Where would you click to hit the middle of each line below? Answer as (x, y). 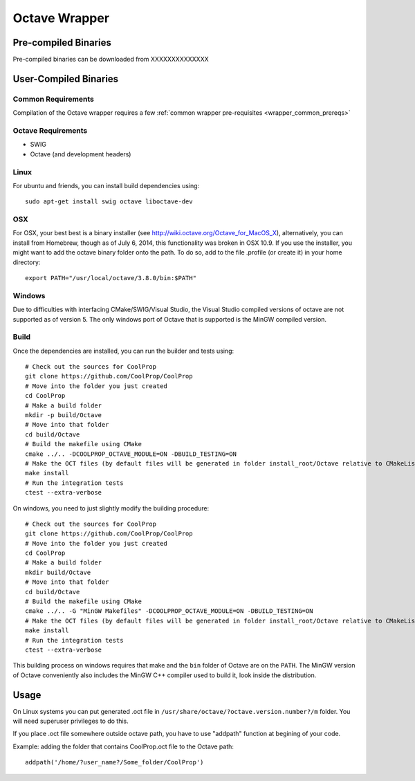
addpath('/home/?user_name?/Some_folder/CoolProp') (114, 762)
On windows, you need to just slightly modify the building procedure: (111, 508)
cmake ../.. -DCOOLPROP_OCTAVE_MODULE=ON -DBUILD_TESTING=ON (131, 454)
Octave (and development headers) (81, 154)
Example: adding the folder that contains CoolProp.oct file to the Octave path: (123, 746)
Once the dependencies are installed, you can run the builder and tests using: (123, 351)
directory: (27, 262)
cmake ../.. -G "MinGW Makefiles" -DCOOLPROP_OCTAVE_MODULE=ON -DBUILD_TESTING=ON (169, 611)
